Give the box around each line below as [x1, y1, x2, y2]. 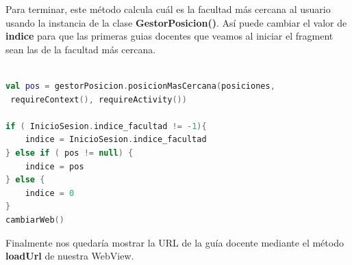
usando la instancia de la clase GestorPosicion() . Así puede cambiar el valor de [5, 15, 347, 29]
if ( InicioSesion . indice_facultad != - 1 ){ [5, 121, 207, 131]
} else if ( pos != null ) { [5, 148, 134, 158]
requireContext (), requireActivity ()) [10, 94, 187, 104]
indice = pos [25, 161, 84, 171]
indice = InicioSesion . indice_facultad [25, 135, 207, 145]
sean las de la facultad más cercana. [5, 42, 156, 56]
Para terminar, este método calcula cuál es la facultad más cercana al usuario [5, 2, 331, 16]
